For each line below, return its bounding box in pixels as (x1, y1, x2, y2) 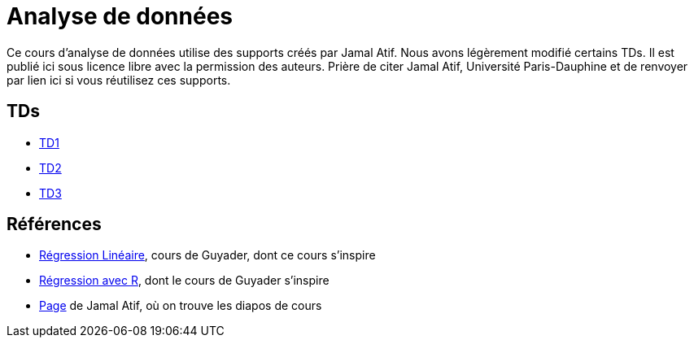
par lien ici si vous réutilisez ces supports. (7, 72, 231, 87)
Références (7, 214, 102, 235)
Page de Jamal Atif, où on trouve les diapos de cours (39, 298, 322, 313)
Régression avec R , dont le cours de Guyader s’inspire (39, 273, 330, 288)
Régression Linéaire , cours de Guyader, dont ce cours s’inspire (39, 248, 376, 263)
